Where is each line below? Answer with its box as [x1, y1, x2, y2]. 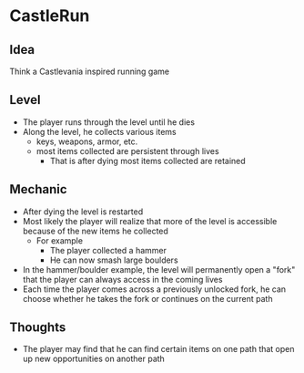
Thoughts [9, 320, 66, 336]
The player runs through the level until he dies [22, 116, 196, 128]
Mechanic [9, 181, 67, 197]
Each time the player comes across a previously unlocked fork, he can [22, 284, 287, 295]
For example [35, 234, 84, 246]
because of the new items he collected [22, 225, 168, 236]
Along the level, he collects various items [22, 126, 177, 137]
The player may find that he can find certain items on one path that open [22, 344, 295, 355]
